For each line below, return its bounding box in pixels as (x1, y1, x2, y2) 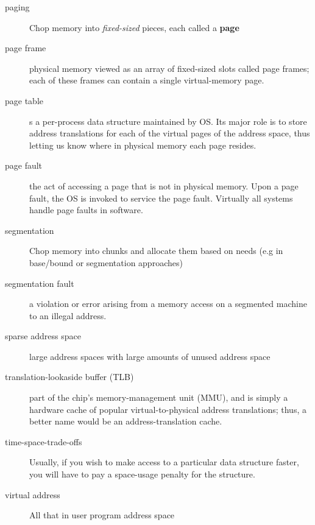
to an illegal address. (29, 309, 107, 322)
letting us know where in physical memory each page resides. (29, 138, 257, 151)
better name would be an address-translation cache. (29, 415, 222, 428)
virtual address (5, 488, 60, 501)
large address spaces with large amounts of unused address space (29, 350, 271, 362)
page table (5, 94, 43, 107)
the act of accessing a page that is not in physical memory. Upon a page (29, 179, 299, 192)
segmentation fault (5, 277, 74, 289)
